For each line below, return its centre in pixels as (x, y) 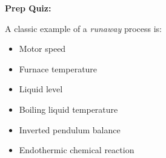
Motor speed (42, 49)
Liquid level (41, 89)
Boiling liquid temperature (68, 109)
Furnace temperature (58, 68)
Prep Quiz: (28, 8)
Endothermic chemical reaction (77, 150)
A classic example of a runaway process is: (83, 28)
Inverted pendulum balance (70, 129)
